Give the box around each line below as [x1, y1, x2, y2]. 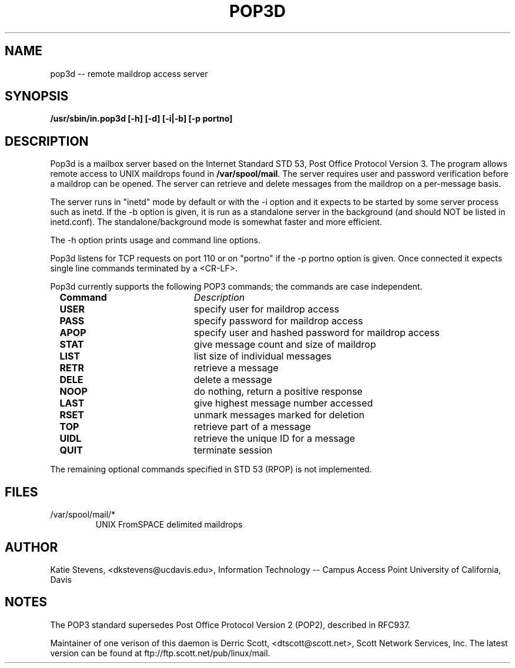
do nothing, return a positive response [193, 385, 363, 398]
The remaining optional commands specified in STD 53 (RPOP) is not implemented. [50, 464, 372, 475]
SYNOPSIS [5, 89, 69, 104]
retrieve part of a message [193, 421, 311, 433]
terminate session [193, 444, 273, 456]
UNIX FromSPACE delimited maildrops [95, 519, 243, 530]
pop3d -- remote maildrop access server [50, 68, 208, 79]
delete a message [193, 374, 272, 386]
